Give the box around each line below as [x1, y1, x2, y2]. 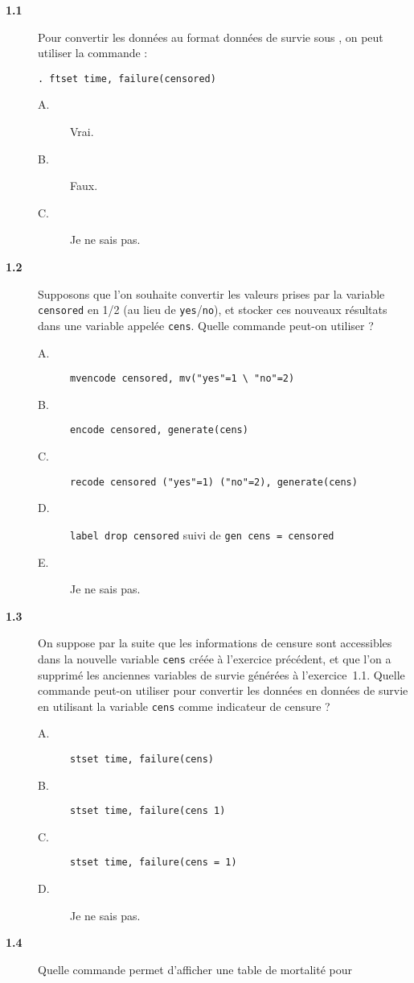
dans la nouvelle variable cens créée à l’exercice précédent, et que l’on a [38, 650, 391, 667]
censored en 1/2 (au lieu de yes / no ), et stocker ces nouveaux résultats [38, 301, 387, 318]
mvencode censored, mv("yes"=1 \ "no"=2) [70, 373, 295, 385]
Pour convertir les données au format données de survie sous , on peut [38, 28, 383, 45]
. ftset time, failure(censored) [38, 72, 216, 85]
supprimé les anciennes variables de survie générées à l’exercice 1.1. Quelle [38, 666, 405, 683]
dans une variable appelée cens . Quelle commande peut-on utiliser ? [38, 316, 374, 333]
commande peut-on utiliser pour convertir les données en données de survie [38, 682, 408, 699]
